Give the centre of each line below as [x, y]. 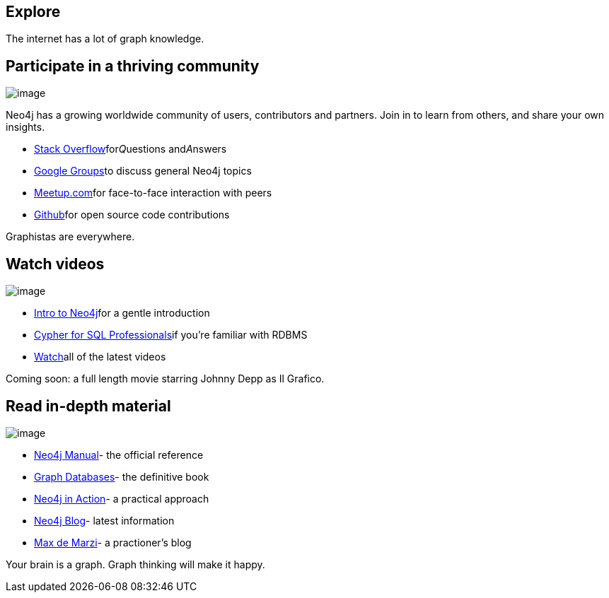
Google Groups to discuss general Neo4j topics [143, 171]
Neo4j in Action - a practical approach [122, 498]
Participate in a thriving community [133, 66]
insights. [25, 127]
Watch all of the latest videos [100, 357]
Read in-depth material [88, 406]
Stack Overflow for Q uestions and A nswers [130, 149]
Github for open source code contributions [132, 215]
